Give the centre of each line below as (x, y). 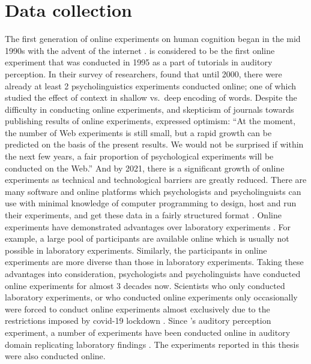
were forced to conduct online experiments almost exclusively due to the (137, 309)
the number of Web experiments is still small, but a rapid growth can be (138, 132)
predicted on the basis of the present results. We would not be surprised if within (154, 144)
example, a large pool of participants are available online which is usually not (147, 238)
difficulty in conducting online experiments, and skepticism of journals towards (149, 109)
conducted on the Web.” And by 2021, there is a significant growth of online (145, 168)
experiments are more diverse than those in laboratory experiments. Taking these (154, 262)
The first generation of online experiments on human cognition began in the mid (153, 39)
